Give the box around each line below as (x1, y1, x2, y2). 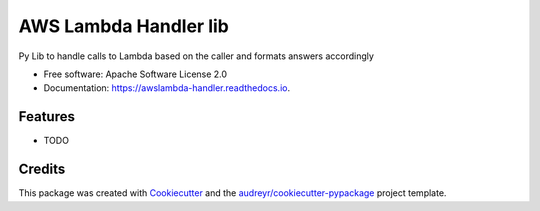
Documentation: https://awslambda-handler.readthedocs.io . (43, 82, 290, 94)
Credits (18, 161, 66, 178)
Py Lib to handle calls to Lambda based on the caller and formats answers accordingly (18, 50, 375, 62)
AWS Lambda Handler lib (18, 15, 229, 37)
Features (18, 108, 75, 125)
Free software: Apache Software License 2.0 (43, 68, 228, 80)
